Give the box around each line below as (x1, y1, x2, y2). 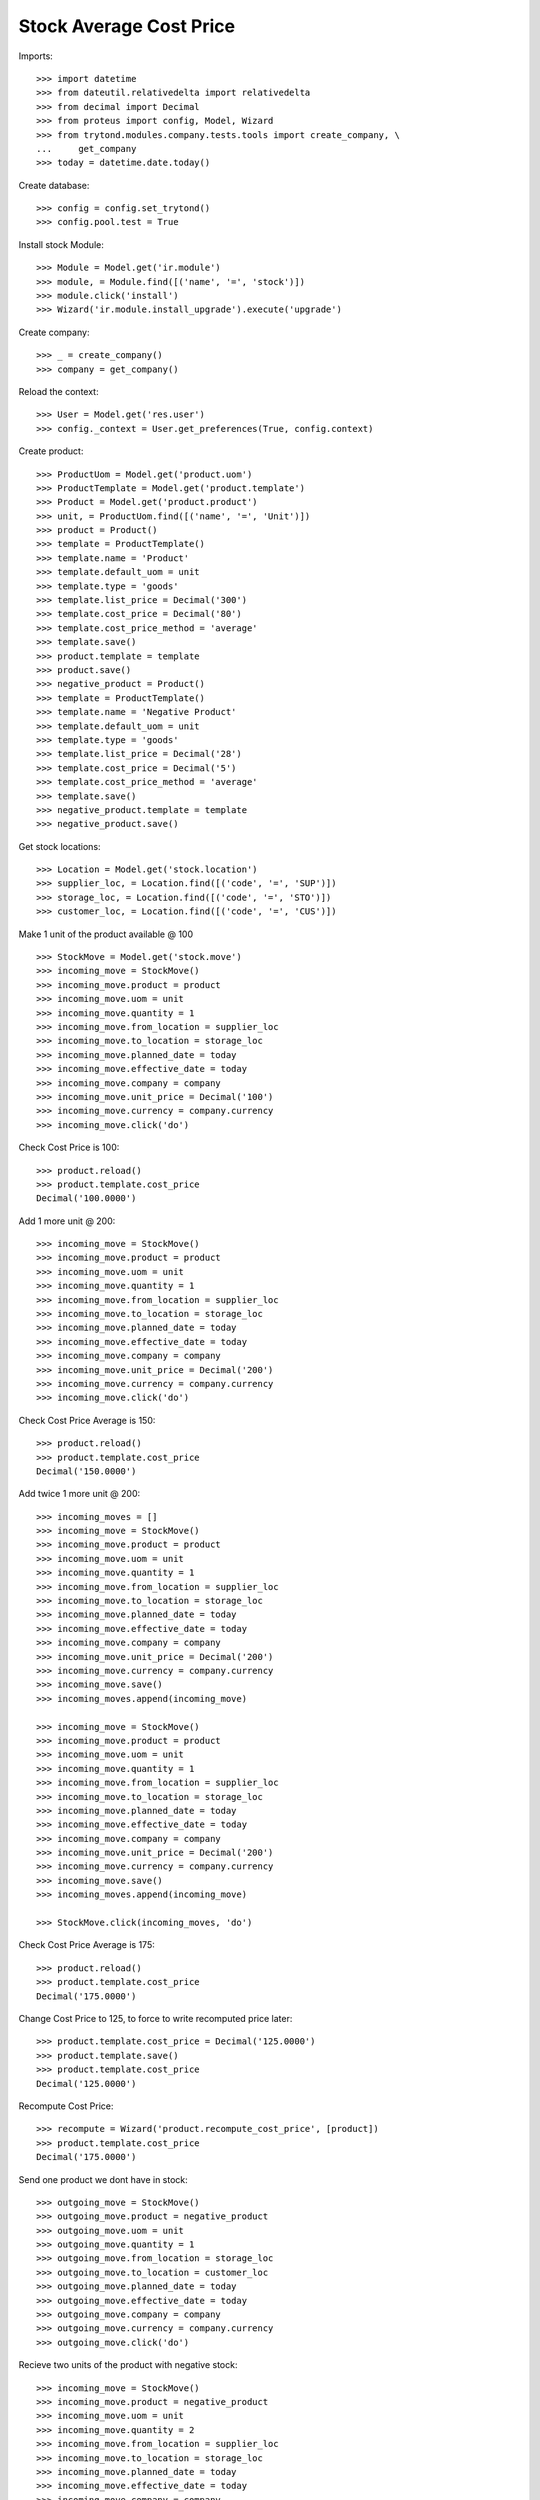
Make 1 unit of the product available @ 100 (18, 928, 194, 940)
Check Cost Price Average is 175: (18, 1939, 155, 1951)
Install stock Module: (18, 238, 104, 250)
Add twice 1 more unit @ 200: (18, 1488, 141, 1500)
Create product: (18, 445, 84, 457)
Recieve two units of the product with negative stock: (18, 2359, 238, 2371)
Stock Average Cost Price (18, 15, 235, 37)
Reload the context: (18, 385, 99, 397)
